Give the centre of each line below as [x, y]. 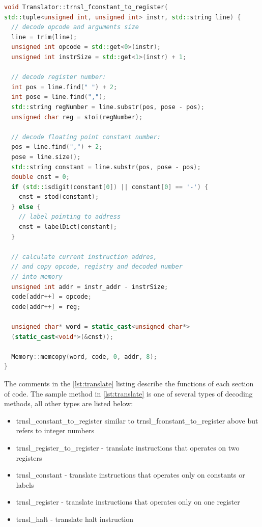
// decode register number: [59, 77]
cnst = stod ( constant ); [59, 197]
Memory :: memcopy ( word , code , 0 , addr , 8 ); [84, 357]
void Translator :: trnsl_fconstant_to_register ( [86, 7]
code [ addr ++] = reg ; [46, 307]
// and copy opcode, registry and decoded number [97, 267]
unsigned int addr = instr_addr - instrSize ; [90, 287]
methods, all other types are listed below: [69, 403]
